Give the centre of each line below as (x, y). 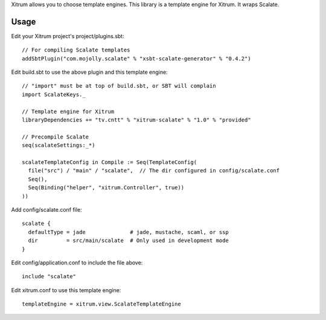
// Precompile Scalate (56, 137)
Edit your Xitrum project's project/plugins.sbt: (68, 36)
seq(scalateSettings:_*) (59, 145)
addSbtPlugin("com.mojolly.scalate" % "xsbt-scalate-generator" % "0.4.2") (136, 58)
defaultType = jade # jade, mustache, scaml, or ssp (128, 232)
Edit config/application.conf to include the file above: (77, 263)
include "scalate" (49, 276)
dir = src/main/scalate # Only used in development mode (128, 241)
